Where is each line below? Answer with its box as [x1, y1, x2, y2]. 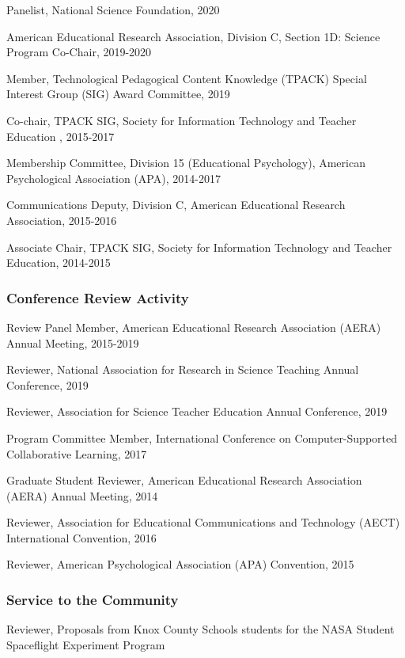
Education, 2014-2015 [6, 254, 111, 271]
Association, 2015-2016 [6, 211, 117, 228]
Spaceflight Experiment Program [6, 636, 165, 652]
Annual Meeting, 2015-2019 [6, 334, 139, 351]
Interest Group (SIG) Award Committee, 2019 [6, 86, 230, 102]
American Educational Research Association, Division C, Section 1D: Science [6, 28, 380, 44]
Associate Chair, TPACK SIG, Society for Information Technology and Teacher [6, 238, 392, 255]
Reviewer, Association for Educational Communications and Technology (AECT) [6, 514, 400, 531]
